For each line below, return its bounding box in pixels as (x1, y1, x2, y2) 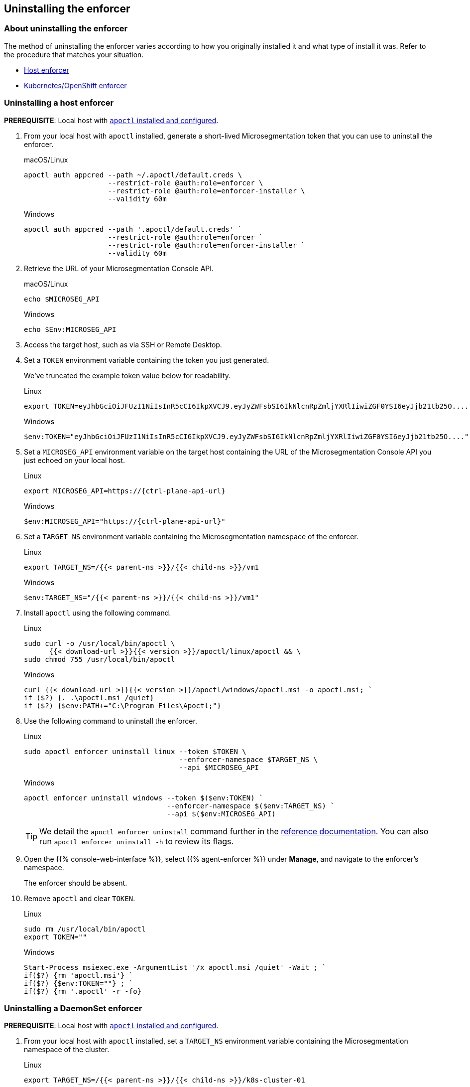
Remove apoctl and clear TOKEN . (24, 894, 135, 903)
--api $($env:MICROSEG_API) (166, 809, 276, 818)
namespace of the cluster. (24, 1045, 110, 1054)
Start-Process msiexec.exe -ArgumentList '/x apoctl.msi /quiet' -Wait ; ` (24, 963, 326, 971)
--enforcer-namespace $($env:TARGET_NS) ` (166, 801, 335, 810)
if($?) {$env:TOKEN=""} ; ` (24, 979, 133, 987)
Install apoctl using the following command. (24, 608, 171, 617)
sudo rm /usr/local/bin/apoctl (24, 925, 146, 933)
